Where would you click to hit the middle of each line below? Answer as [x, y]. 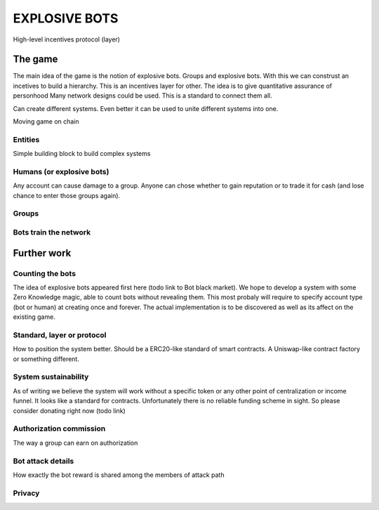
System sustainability [51, 377]
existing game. [34, 317]
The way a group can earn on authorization [75, 443]
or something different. [46, 359]
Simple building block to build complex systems [82, 154]
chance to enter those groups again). [67, 195]
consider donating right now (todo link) [69, 410]
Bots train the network [52, 233]
